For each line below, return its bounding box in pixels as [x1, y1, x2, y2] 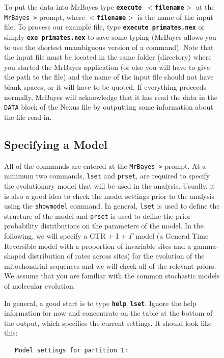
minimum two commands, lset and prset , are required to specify [4, 170, 210, 181]
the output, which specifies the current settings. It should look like [4, 317, 212, 328]
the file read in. [4, 111, 52, 122]
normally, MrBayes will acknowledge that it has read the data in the [4, 91, 217, 102]
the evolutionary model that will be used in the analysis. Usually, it [4, 180, 215, 191]
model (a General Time [135, 231, 209, 241]
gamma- [193, 240, 218, 251]
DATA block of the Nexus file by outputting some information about [4, 101, 213, 112]
